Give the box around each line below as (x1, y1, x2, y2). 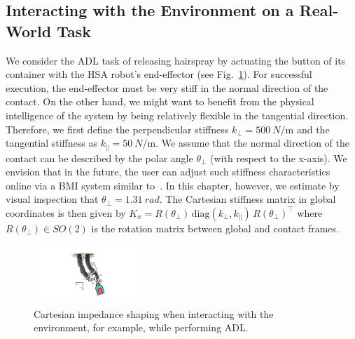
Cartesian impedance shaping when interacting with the (34, 306, 274, 321)
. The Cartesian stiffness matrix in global (159, 192, 336, 206)
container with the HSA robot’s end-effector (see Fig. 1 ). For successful (6, 67, 312, 81)
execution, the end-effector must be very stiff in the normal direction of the (6, 80, 328, 95)
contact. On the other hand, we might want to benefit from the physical (6, 94, 314, 109)
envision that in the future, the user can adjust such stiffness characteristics (6, 164, 330, 179)
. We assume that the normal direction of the (155, 135, 350, 150)
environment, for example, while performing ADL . (34, 320, 249, 335)
